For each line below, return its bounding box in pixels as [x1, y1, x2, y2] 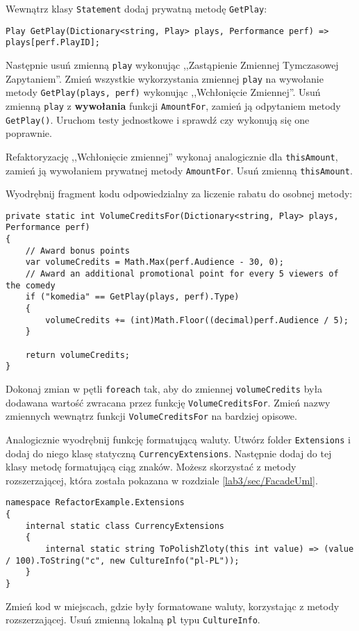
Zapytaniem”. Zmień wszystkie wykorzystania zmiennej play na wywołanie [6, 71, 324, 85]
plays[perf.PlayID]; [6, 38, 101, 48]
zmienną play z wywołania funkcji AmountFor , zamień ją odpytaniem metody [6, 98, 341, 113]
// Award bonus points [25, 245, 130, 256]
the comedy [6, 280, 56, 290]
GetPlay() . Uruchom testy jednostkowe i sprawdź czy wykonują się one [6, 112, 310, 126]
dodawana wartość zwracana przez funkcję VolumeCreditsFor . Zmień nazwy [6, 395, 331, 409]
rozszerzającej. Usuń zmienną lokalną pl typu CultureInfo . [6, 612, 260, 627]
